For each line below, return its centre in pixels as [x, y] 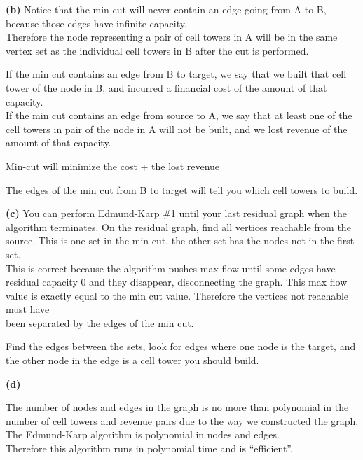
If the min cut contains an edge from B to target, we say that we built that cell [176, 74]
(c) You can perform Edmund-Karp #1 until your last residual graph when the [176, 213]
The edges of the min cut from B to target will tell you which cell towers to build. [182, 189]
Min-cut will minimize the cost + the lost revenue [113, 166]
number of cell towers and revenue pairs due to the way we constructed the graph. [182, 420]
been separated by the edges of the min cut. [100, 322]
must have [28, 309]
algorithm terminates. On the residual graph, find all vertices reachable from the [178, 226]
